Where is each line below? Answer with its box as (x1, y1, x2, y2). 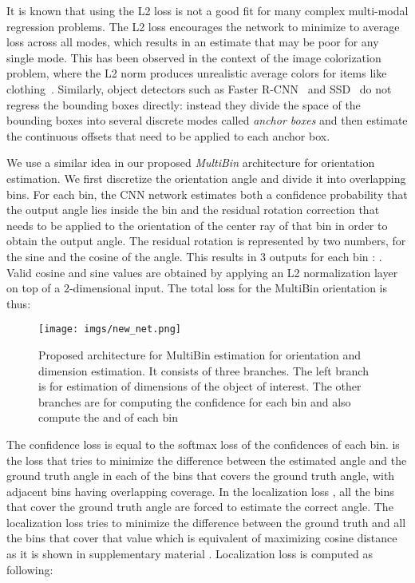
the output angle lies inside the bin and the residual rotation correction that (6, 201, 380, 218)
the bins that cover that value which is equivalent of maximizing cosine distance (6, 529, 397, 546)
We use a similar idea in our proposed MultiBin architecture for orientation (6, 154, 375, 171)
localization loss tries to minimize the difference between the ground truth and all (6, 514, 406, 530)
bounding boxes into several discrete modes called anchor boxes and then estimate (6, 112, 408, 129)
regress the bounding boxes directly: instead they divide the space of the (6, 96, 361, 113)
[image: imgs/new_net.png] (38, 323, 181, 335)
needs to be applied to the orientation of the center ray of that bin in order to (6, 216, 388, 233)
